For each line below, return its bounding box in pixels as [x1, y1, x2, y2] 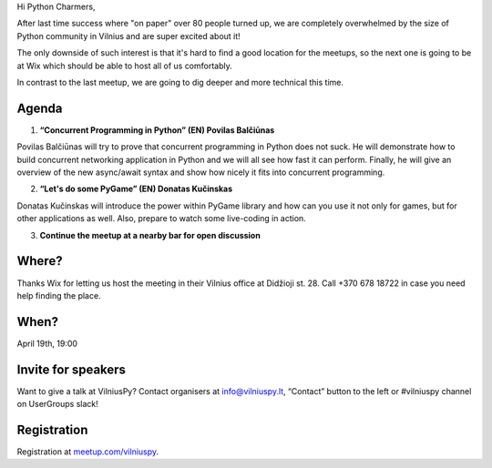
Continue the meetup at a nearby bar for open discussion [39, 229, 261, 240]
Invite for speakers [16, 361, 127, 377]
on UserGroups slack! [16, 399, 99, 410]
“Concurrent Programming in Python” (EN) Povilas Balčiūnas [39, 124, 275, 136]
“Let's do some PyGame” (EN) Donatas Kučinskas [39, 183, 233, 195]
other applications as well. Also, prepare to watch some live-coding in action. [16, 213, 307, 224]
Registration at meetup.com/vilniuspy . [16, 446, 159, 457]
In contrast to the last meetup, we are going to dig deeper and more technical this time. [16, 76, 344, 87]
